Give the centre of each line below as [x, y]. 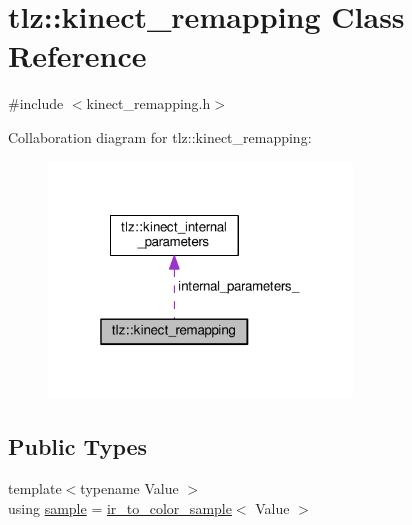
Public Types [78, 446]
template [35, 488]
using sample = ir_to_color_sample [120, 507]
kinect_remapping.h [148, 103]
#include [36, 103]
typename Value [129, 488]
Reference [77, 55]
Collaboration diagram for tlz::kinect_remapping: [160, 136]
